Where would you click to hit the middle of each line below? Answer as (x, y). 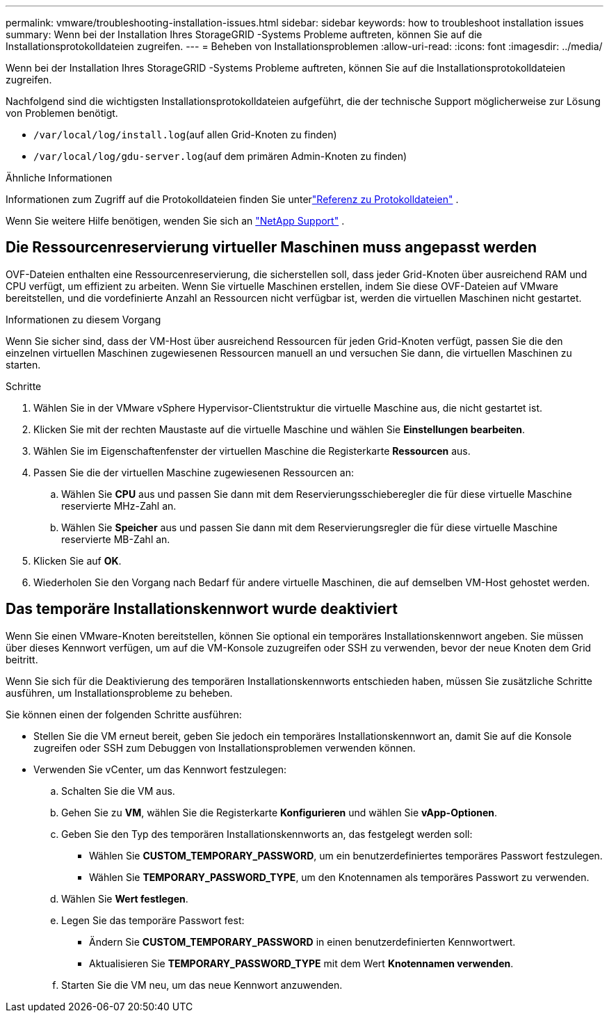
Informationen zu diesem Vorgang (83, 319)
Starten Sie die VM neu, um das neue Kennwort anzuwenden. (202, 985)
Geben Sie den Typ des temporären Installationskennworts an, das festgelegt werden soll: (267, 834)
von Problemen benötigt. (62, 113)
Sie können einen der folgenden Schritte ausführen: (124, 714)
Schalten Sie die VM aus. (118, 791)
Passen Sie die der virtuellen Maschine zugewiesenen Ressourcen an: (194, 472)
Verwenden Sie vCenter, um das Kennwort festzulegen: (160, 769)
